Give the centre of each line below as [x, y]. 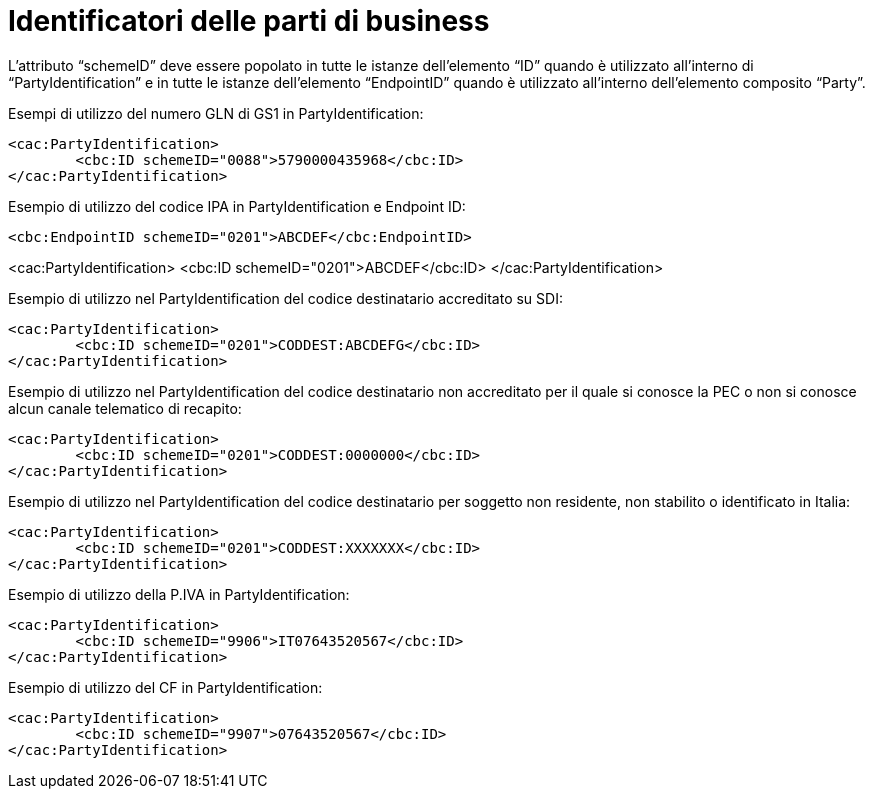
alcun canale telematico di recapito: [125, 408]
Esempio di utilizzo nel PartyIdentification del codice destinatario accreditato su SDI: [285, 298]
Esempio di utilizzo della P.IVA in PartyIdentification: [179, 594]
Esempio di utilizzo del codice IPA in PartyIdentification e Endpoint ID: [237, 206]
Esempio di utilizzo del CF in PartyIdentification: [165, 687]
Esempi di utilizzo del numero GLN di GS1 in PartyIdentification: [216, 113]
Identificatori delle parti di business [249, 21]
